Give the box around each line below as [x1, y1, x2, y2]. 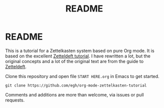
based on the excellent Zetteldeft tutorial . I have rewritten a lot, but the [5, 53, 150, 59]
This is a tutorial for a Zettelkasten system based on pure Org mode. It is [5, 47, 154, 53]
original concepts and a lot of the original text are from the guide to [5, 58, 144, 64]
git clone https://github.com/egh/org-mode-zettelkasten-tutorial [5, 83, 147, 88]
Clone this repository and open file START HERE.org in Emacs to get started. [5, 73, 159, 79]
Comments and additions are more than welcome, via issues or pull [5, 91, 144, 97]
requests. [5, 97, 25, 103]
